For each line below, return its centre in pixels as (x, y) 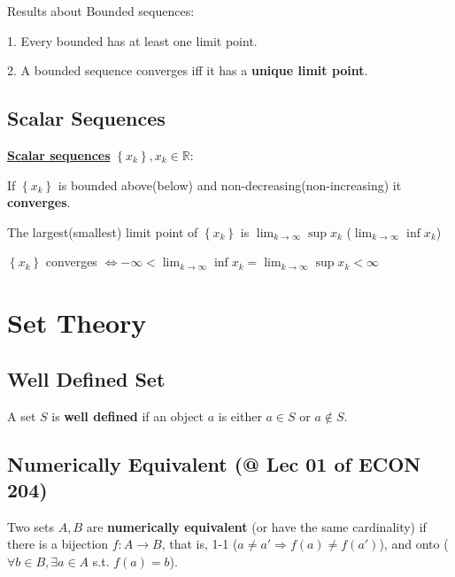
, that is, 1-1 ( (200, 544)
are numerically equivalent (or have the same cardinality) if (256, 526)
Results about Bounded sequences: (101, 11)
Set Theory (77, 323)
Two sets (31, 526)
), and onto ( (414, 544)
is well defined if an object (128, 415)
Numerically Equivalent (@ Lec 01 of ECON (214, 463)
